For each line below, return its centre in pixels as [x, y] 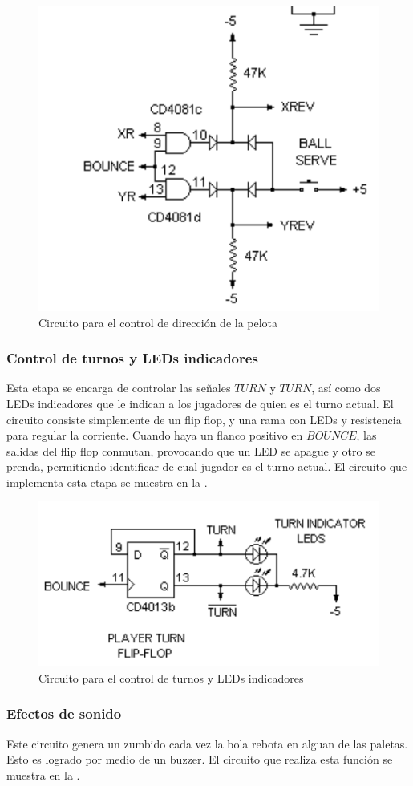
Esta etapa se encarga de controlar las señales [119, 388]
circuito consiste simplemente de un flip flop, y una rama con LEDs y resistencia [204, 419]
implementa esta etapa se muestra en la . [107, 482]
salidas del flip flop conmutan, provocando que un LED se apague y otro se [191, 450]
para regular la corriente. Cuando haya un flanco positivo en [155, 435]
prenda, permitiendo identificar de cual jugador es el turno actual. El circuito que [207, 466]
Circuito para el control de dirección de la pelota [158, 322]
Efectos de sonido [64, 713]
